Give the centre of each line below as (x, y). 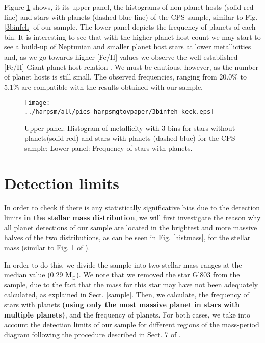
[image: (37, 103)
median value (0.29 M (38, 274)
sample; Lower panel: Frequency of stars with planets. (109, 148)
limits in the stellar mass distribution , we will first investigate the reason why (132, 217)
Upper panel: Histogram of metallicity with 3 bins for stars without (130, 128)
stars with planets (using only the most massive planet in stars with (122, 304)
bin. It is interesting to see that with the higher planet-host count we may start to (132, 36)
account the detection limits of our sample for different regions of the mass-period (132, 324)
